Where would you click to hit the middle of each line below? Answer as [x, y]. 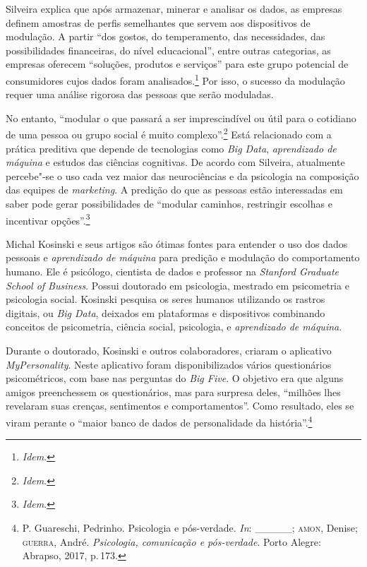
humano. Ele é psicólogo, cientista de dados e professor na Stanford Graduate [173, 271]
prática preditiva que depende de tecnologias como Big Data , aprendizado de [171, 148]
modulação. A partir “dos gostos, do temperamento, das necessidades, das [166, 36]
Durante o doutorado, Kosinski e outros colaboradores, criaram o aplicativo [169, 351]
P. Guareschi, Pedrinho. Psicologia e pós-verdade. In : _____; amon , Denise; [190, 528]
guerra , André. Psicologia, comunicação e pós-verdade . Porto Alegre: [172, 541]
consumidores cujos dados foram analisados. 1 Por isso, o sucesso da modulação [175, 79]
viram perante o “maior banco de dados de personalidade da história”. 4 [159, 421]
